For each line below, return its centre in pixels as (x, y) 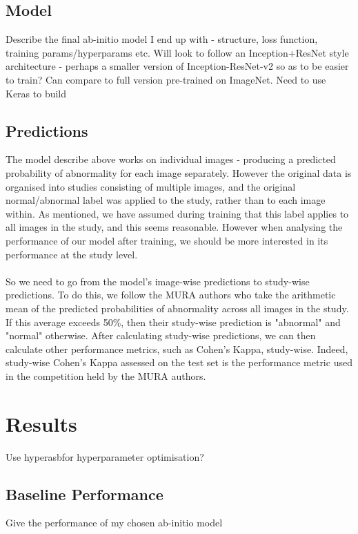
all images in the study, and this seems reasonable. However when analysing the (174, 227)
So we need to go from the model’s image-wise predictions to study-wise (158, 281)
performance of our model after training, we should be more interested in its (167, 240)
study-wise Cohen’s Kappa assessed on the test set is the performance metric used (179, 362)
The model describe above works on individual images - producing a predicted (171, 159)
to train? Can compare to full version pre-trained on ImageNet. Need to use (166, 79)
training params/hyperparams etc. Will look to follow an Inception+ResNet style (177, 52)
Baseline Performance (84, 494)
